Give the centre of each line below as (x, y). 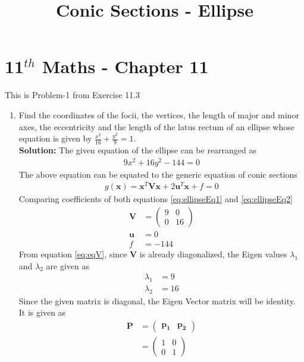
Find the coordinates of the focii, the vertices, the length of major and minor (159, 114)
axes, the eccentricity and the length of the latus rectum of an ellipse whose (156, 126)
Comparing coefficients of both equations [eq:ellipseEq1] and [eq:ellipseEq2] (156, 199)
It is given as (42, 312)
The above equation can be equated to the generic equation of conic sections (158, 174)
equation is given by (55, 138)
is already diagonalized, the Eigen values (213, 254)
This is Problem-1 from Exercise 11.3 (73, 95)
